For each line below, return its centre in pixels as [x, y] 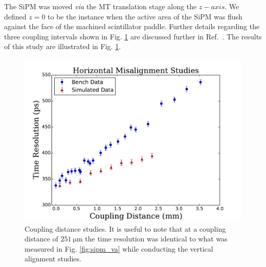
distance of [41, 239]
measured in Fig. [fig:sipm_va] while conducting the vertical [119, 248]
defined [15, 16]
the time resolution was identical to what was [156, 239]
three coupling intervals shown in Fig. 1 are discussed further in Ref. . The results [133, 36]
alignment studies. [53, 259]
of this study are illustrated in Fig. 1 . [63, 46]
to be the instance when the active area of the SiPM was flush [145, 16]
